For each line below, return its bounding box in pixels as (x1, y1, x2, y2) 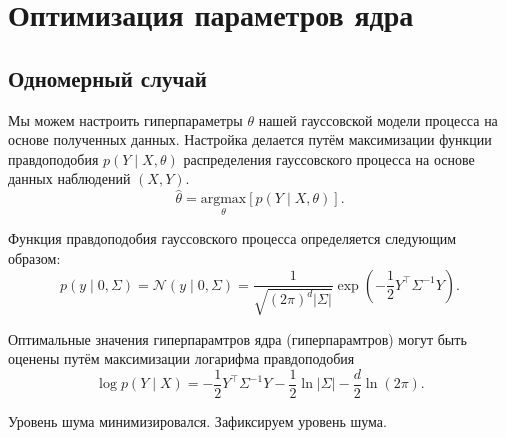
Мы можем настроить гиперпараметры (8, 109, 243, 130)
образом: (8, 247, 61, 268)
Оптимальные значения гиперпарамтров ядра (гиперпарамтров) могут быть (8, 328, 467, 349)
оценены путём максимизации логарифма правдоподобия (8, 348, 355, 369)
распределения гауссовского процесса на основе (183, 148, 475, 169)
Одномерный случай (8, 62, 207, 93)
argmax (200, 192, 247, 207)
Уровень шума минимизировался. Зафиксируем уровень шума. (8, 410, 387, 431)
